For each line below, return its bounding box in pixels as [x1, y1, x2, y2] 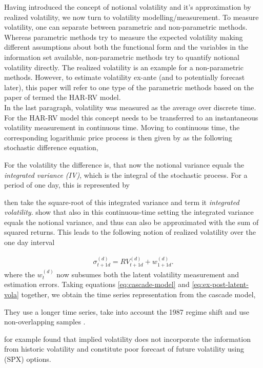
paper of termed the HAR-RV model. [4, 92, 121, 103]
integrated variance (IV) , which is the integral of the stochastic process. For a [4, 169, 248, 180]
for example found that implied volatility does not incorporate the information [4, 333, 251, 344]
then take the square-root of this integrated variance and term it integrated [4, 196, 239, 207]
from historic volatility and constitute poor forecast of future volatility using [4, 343, 245, 354]
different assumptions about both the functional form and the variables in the [4, 42, 249, 52]
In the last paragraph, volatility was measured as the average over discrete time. [4, 101, 256, 112]
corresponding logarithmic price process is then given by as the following [4, 132, 232, 142]
